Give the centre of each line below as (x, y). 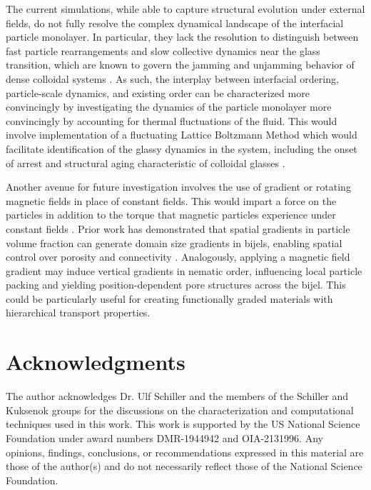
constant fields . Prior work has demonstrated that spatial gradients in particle (178, 228)
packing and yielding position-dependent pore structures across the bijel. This (176, 285)
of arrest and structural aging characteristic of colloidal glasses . (146, 162)
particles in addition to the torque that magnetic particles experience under (171, 215)
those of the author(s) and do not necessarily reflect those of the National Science (184, 466)
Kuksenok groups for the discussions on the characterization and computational (180, 410)
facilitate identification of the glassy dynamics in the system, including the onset (182, 148)
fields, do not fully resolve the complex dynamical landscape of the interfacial (175, 22)
